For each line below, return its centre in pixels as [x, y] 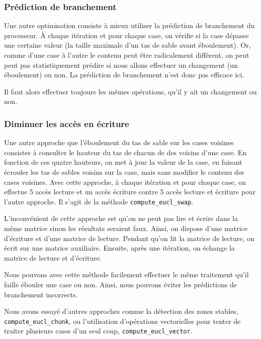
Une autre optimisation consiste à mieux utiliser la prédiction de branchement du [129, 25]
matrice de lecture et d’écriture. [53, 257]
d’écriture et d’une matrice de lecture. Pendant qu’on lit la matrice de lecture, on [129, 238]
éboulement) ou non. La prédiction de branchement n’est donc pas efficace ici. [124, 75]
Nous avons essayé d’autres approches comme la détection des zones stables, [121, 311]
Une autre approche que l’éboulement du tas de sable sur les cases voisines [119, 142]
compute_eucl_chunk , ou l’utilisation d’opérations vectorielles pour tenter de [122, 321]
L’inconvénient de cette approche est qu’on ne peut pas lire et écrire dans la [121, 218]
